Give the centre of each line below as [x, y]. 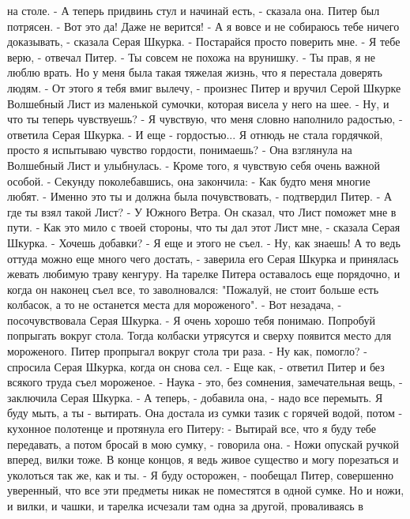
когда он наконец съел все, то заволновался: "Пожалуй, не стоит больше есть [193, 289]
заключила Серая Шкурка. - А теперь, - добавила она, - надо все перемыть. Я [195, 397]
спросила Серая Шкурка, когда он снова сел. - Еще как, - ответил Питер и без [196, 366]
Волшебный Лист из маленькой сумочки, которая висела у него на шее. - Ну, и [198, 103]
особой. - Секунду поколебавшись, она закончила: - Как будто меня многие [189, 181]
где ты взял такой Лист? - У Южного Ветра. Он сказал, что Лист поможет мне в [202, 211]
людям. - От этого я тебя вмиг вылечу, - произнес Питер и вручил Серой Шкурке [204, 87]
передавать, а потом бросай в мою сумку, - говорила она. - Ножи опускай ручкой [203, 444]
